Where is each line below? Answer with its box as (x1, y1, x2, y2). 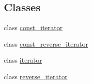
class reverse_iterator (4, 71, 68, 81)
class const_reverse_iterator (4, 38, 88, 49)
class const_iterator (4, 22, 63, 33)
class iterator (4, 55, 42, 65)
